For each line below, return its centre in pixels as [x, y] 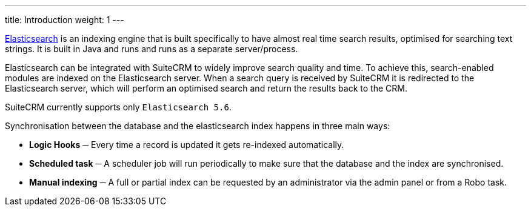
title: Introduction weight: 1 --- [65, 20]
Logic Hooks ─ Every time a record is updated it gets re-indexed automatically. [187, 145]
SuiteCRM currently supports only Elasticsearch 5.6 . [118, 107]
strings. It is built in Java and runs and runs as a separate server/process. [152, 49]
